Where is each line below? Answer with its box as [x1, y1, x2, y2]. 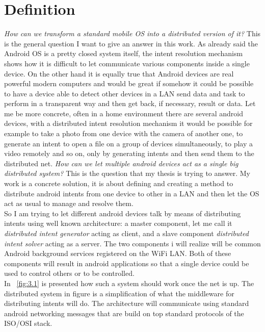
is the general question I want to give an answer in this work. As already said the [4, 38, 258, 48]
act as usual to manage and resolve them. [4, 198, 134, 209]
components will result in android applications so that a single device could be [4, 258, 249, 268]
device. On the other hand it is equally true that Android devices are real [4, 68, 234, 79]
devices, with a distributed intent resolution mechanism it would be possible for [4, 118, 253, 129]
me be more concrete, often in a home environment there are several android [4, 108, 243, 118]
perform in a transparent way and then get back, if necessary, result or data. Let [4, 98, 256, 109]
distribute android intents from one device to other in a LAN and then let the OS [4, 188, 259, 198]
